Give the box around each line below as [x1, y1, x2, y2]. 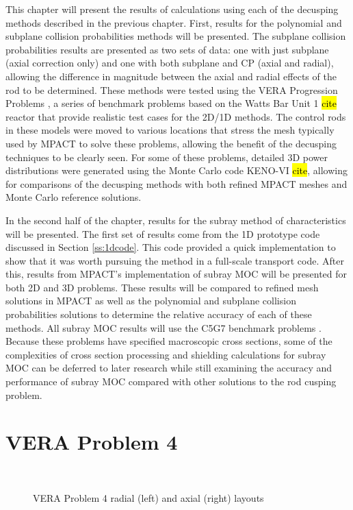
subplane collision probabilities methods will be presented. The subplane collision [5, 29, 346, 43]
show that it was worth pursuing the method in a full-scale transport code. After [5, 253, 344, 267]
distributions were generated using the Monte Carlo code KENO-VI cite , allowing [5, 163, 348, 178]
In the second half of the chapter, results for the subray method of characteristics [5, 212, 346, 227]
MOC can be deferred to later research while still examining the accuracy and [5, 361, 332, 375]
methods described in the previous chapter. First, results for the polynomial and [5, 15, 342, 29]
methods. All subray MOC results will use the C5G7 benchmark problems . [5, 320, 322, 335]
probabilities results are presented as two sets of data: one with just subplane [5, 42, 329, 56]
